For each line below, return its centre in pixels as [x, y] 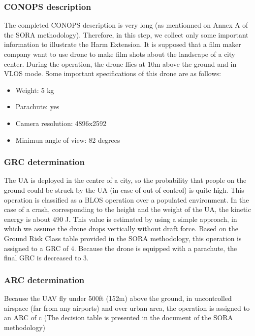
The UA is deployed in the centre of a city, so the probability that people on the [125, 180]
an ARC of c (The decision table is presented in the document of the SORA [118, 317]
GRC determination [44, 162]
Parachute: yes [37, 106]
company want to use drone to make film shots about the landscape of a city [120, 54]
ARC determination [44, 279]
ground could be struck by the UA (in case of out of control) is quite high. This [124, 189]
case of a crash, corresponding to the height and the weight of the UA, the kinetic [127, 209]
